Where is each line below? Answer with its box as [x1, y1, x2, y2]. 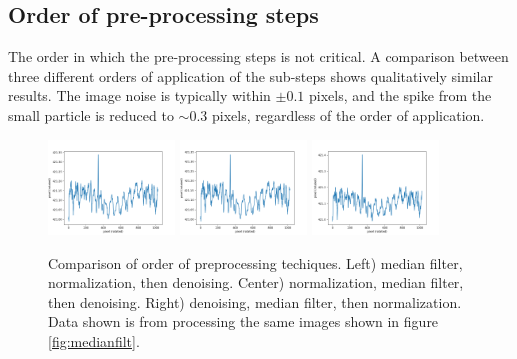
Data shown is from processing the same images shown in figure [48, 311, 439, 332]
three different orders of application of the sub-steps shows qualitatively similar [8, 65, 493, 86]
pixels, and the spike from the [308, 85, 492, 106]
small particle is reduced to [8, 104, 174, 125]
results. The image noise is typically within [8, 85, 271, 106]
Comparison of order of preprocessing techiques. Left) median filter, [48, 252, 463, 273]
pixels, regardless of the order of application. [211, 104, 485, 125]
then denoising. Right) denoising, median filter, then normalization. [48, 291, 462, 312]
